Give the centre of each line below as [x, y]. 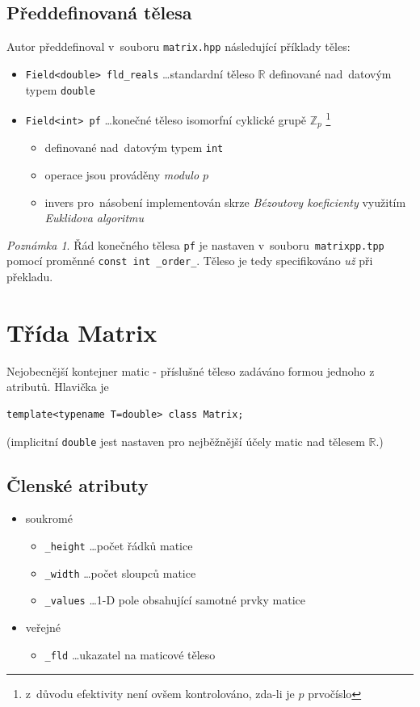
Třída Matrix [82, 332]
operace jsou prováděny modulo [122, 174]
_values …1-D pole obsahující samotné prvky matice [175, 600]
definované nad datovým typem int [134, 147]
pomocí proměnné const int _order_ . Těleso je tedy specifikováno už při [190, 261]
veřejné [43, 627]
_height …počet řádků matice [119, 545]
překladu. [30, 277]
